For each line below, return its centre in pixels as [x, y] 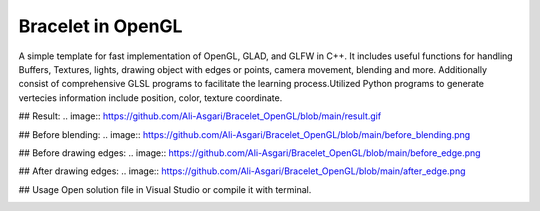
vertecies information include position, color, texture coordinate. [150, 97]
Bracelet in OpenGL [100, 26]
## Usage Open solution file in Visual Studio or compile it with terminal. [165, 189]
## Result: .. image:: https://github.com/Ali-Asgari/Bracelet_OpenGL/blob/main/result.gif [200, 116]
